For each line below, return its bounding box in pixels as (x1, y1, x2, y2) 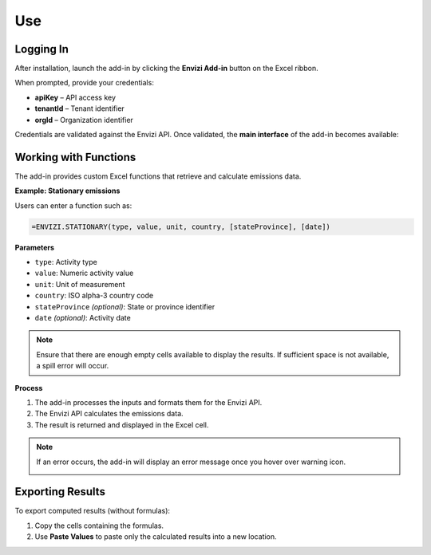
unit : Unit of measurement (34, 279, 125, 289)
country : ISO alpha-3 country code (34, 291, 154, 301)
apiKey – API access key (34, 92, 116, 102)
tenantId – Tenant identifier (34, 104, 125, 113)
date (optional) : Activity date (34, 313, 131, 323)
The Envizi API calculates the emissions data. (34, 409, 184, 419)
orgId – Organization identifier (34, 115, 133, 124)
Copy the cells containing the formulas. (34, 521, 164, 530)
